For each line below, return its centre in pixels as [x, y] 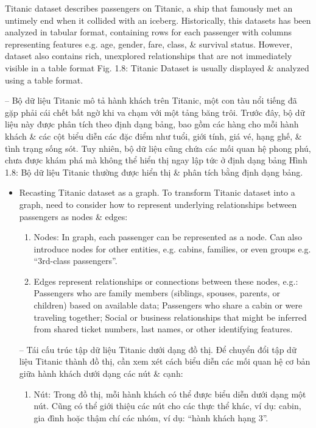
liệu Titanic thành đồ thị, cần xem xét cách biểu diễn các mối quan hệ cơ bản [165, 361]
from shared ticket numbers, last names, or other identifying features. [163, 329]
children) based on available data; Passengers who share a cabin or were [168, 305]
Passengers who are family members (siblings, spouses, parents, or [157, 293]
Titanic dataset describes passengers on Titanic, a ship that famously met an [149, 8]
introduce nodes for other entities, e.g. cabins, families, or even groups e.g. [172, 248]
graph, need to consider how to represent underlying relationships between [158, 204]
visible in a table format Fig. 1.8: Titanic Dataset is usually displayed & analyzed [157, 67]
